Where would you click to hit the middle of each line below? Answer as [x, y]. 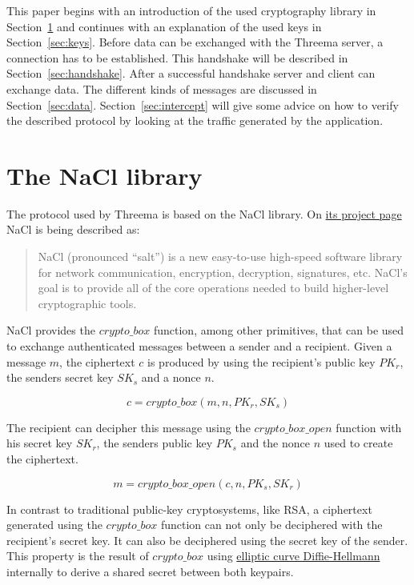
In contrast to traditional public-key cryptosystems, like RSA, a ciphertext [189, 509]
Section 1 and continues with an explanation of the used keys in [164, 26]
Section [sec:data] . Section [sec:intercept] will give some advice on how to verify [203, 104]
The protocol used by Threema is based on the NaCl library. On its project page [204, 213]
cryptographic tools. [87, 303]
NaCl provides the [51, 330]
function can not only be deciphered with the [271, 525]
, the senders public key [155, 443]
